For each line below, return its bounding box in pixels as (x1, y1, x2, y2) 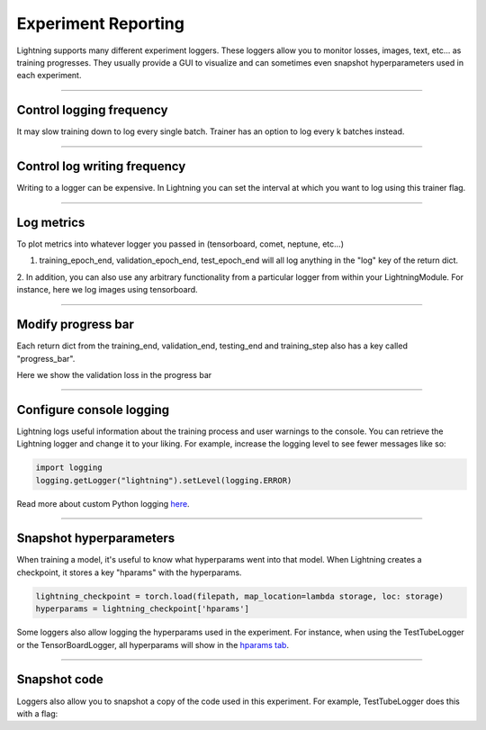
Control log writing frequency (16, 158, 186, 175)
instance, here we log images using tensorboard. (16, 284, 198, 295)
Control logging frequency (16, 103, 168, 118)
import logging (35, 463, 103, 473)
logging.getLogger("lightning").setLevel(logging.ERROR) (35, 475, 292, 485)
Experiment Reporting (16, 14, 184, 33)
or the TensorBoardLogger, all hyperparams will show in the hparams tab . (16, 639, 290, 650)
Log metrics (16, 214, 85, 230)
